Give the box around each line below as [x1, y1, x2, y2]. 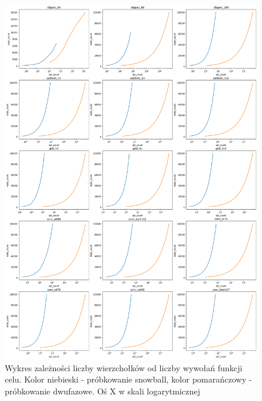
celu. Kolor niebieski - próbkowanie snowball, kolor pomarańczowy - [5, 373, 252, 386]
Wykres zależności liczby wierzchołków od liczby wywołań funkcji [5, 361, 242, 374]
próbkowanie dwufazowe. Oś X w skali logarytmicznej [5, 384, 201, 397]
